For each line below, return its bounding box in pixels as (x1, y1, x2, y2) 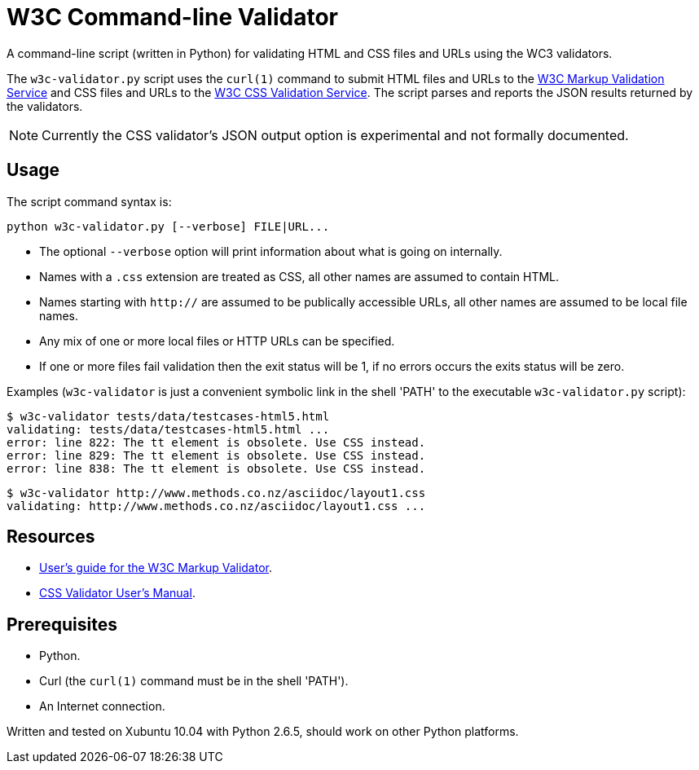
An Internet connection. (39, 699, 165, 714)
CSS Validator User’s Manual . (39, 586, 196, 601)
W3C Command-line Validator (7, 3, 338, 31)
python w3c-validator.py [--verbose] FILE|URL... (7, 219, 330, 233)
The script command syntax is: (7, 194, 172, 209)
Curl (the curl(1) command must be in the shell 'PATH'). (39, 674, 349, 689)
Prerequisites (7, 614, 117, 635)
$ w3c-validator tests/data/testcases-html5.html (7, 409, 330, 423)
